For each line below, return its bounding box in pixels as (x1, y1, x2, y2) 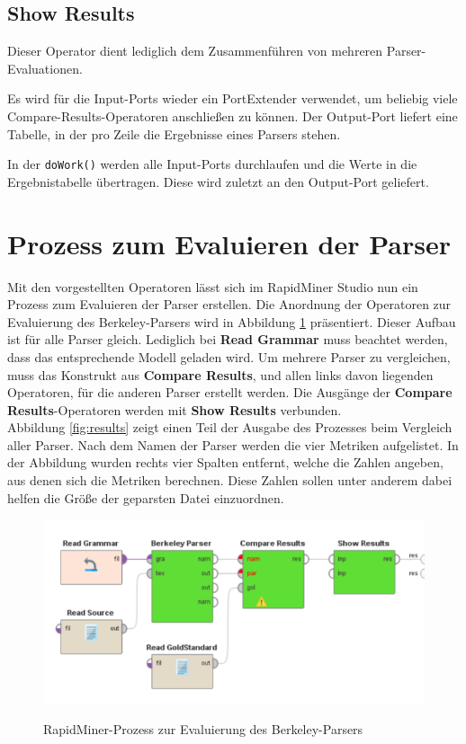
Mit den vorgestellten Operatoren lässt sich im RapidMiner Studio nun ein (7, 277, 418, 296)
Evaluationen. (7, 58, 83, 77)
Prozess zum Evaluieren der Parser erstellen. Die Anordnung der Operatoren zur (7, 295, 452, 314)
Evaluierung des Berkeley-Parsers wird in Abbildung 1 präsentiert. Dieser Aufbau (7, 312, 456, 331)
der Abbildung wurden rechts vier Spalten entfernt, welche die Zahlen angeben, (7, 453, 444, 472)
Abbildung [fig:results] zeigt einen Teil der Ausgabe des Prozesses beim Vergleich (7, 418, 453, 437)
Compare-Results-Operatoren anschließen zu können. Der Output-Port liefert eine (7, 106, 458, 125)
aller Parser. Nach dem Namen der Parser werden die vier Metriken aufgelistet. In (7, 435, 459, 454)
